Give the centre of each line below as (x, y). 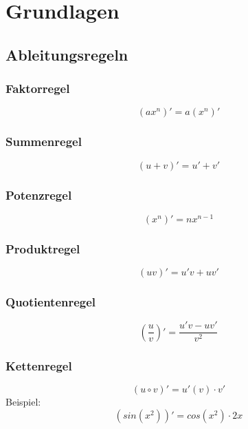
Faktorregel (38, 88)
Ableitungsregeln (67, 54)
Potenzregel (39, 195)
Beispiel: (23, 402)
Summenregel (44, 142)
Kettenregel (39, 365)
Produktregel (43, 248)
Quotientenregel (51, 302)
